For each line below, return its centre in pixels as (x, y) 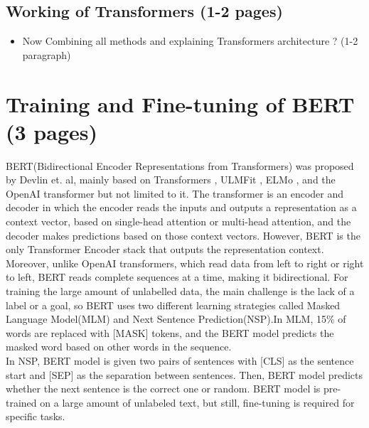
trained (21, 402)
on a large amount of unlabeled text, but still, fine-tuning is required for (197, 402)
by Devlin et (33, 180)
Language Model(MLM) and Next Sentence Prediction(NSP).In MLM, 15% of (176, 319)
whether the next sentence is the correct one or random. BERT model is (163, 389)
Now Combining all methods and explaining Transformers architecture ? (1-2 (190, 41)
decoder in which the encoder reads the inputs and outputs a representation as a (181, 207)
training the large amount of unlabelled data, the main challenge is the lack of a (180, 291)
